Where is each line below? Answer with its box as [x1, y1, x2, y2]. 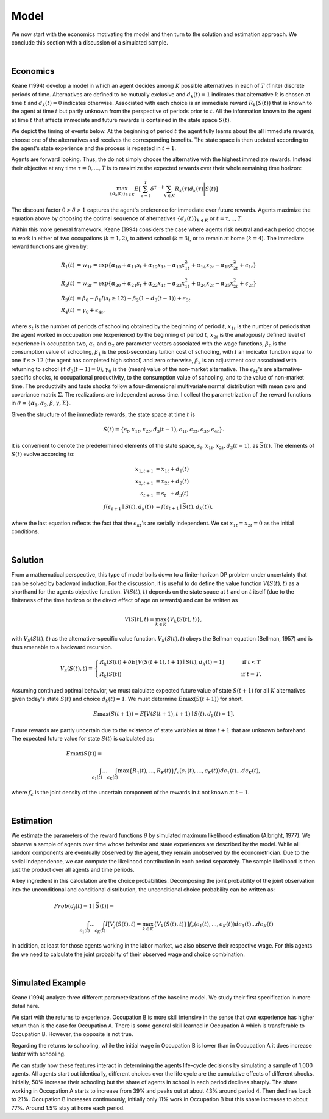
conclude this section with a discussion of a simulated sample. [11, 38, 169, 46]
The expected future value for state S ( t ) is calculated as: [11, 735, 155, 743]
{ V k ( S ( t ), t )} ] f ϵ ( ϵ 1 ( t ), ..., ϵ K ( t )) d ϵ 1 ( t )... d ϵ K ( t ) [153, 921, 274, 929]
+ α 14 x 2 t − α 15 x [191, 262, 234, 270]
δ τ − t [150, 184, 164, 192]
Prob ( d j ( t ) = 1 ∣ [54, 902, 95, 911]
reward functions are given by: [11, 243, 88, 250]
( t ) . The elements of [263, 442, 315, 449]
